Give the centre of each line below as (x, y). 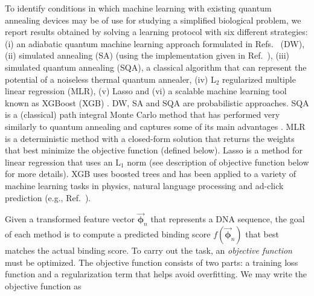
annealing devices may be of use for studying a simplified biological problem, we (153, 20)
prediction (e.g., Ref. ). (48, 197)
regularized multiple (259, 79)
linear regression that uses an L (63, 162)
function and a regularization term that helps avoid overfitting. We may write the (156, 274)
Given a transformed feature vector (70, 219)
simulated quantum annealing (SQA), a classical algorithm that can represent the (156, 67)
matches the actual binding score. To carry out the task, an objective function (149, 250)
